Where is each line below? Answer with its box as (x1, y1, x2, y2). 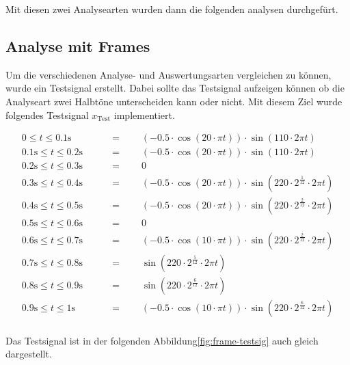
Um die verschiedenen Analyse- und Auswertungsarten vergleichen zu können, (5, 67, 332, 81)
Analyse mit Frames (5, 35, 150, 56)
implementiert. (113, 107, 175, 122)
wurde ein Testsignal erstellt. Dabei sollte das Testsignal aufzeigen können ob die (5, 81, 345, 95)
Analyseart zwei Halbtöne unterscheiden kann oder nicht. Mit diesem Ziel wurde (5, 94, 342, 108)
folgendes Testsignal (5, 107, 89, 122)
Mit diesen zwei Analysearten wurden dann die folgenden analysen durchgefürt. (5, 2, 338, 16)
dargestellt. (5, 347, 52, 361)
